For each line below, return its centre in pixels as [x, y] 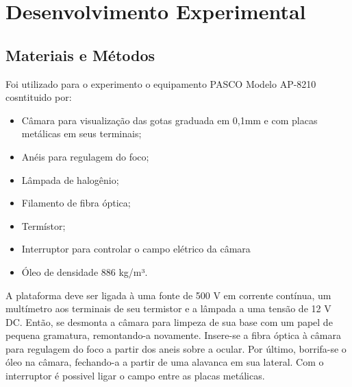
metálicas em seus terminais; [81, 133]
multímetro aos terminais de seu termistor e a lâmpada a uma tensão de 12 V [168, 308]
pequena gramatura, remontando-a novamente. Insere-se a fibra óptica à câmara [173, 335]
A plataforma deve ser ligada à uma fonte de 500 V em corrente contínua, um [168, 295]
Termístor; [43, 225]
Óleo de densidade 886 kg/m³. [85, 271]
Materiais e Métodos [80, 55]
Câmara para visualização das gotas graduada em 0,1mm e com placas [169, 120]
